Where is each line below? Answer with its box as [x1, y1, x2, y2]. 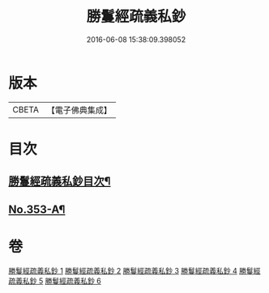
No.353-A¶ [8, 202, 66, 216]
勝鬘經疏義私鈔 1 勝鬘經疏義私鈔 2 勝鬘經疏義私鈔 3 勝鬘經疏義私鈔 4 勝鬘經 [8, 265, 261, 275]
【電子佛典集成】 [46, 104, 112, 116]
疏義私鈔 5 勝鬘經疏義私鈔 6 [8, 276, 101, 286]
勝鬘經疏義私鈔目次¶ [8, 175, 111, 189]
